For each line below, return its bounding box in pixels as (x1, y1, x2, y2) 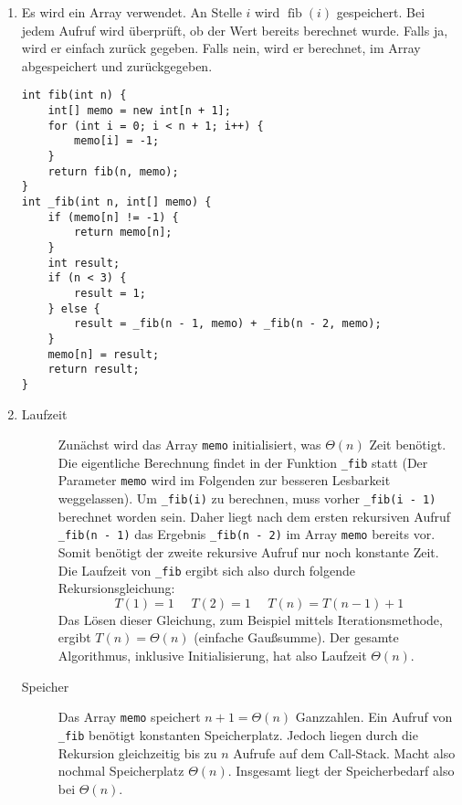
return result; (47, 363, 140, 376)
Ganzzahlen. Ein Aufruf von (295, 707, 453, 726)
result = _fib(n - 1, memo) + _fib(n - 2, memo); (74, 317, 382, 331)
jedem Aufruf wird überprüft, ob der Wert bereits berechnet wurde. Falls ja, (21, 20, 448, 39)
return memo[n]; (74, 226, 173, 239)
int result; (47, 256, 121, 270)
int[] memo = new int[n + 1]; (47, 104, 231, 118)
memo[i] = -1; (74, 134, 160, 148)
